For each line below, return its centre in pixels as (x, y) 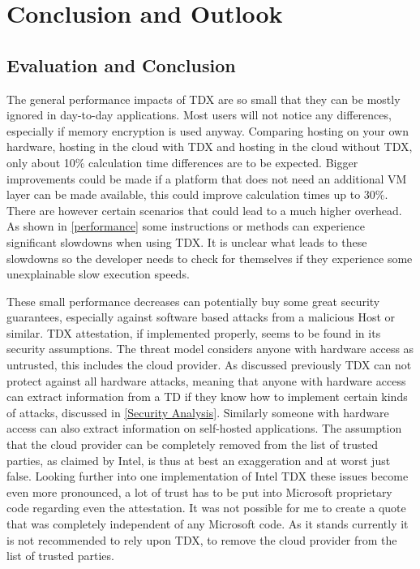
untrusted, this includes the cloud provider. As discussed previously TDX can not (209, 365)
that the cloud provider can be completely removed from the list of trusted (193, 444)
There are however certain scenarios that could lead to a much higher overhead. (204, 210)
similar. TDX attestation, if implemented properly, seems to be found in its (194, 332)
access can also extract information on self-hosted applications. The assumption (204, 428)
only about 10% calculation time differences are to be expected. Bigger (182, 162)
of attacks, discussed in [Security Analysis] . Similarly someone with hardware (198, 412)
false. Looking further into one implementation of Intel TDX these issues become (208, 476)
